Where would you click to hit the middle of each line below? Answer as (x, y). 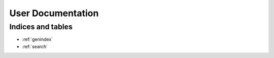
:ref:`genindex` (38, 39)
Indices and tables (41, 27)
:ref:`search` (35, 46)
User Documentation (54, 13)
